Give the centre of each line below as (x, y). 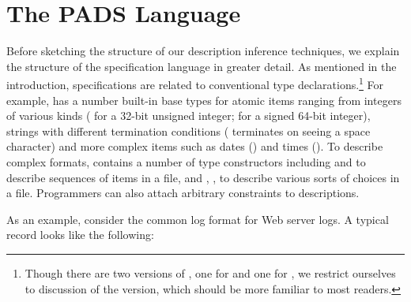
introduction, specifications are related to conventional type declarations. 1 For (195, 83)
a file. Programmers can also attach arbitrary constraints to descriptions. (183, 193)
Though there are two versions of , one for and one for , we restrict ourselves (210, 272)
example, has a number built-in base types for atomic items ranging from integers (204, 100)
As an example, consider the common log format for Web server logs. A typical (198, 219)
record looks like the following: (80, 235)
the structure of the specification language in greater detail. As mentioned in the (202, 66)
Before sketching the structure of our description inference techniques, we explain (203, 51)
